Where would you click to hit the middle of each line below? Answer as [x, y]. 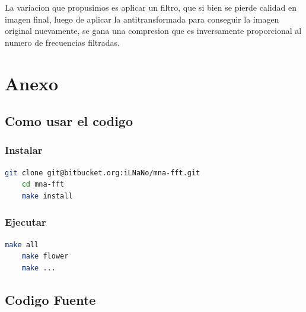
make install [47, 196]
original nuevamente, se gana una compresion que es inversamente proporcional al [153, 31]
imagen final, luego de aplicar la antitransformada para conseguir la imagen [142, 19]
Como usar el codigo [69, 121]
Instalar [24, 150]
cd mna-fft [43, 185]
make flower [45, 256]
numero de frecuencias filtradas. [62, 42]
